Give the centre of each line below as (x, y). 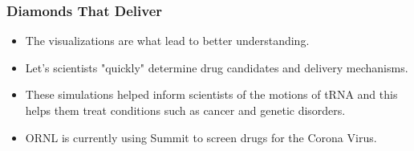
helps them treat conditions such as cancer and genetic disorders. (185, 110)
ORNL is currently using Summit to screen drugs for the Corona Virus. (201, 137)
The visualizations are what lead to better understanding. (167, 41)
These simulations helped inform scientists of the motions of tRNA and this (211, 94)
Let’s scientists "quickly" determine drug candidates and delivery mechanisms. (217, 67)
